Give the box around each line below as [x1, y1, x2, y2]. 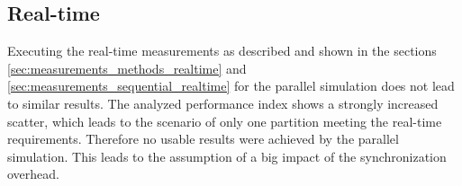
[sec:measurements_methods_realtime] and [7, 58, 247, 77]
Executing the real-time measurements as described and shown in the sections [7, 41, 437, 60]
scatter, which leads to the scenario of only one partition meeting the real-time [7, 111, 442, 130]
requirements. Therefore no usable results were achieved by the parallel [7, 129, 399, 148]
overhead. [7, 164, 59, 183]
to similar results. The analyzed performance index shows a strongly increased [7, 93, 439, 112]
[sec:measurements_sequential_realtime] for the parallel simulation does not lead [7, 76, 455, 95]
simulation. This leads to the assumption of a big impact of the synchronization [7, 146, 447, 165]
